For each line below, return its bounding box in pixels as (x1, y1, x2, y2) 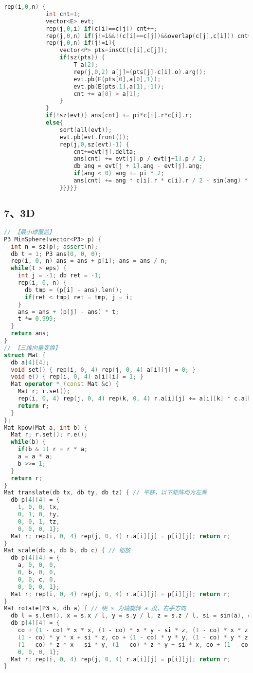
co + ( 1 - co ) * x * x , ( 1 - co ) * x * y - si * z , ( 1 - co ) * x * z (18, 627, 248, 634)
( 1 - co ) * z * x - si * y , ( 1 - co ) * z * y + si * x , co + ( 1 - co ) (18, 641, 252, 648)
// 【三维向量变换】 (4, 344, 61, 351)
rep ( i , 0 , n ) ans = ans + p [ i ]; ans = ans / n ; (11, 257, 168, 265)
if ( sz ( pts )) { (59, 54, 105, 61)
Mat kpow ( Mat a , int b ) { (4, 424, 88, 431)
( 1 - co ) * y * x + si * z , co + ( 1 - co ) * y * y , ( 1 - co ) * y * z (18, 634, 248, 641)
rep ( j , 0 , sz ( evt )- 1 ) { (59, 141, 129, 148)
